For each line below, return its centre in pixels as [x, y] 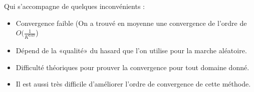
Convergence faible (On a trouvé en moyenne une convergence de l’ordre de [131, 23]
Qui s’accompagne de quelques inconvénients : [74, 6]
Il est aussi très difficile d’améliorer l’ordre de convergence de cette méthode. [133, 84]
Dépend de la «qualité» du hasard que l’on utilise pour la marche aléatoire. [131, 50]
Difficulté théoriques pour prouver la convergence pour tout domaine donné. [133, 67]
